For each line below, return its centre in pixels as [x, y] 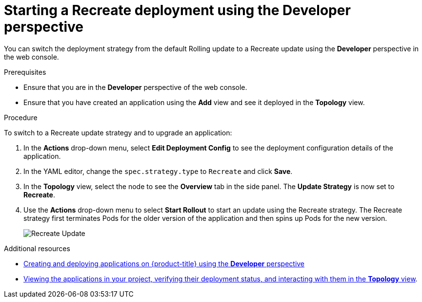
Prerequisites [25, 72]
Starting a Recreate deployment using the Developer [177, 10]
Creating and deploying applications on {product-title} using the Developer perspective [164, 263]
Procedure [21, 117]
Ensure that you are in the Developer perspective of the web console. [135, 87]
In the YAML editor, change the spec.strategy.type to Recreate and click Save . [158, 171]
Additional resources [37, 248]
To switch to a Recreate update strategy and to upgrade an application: [118, 132]
